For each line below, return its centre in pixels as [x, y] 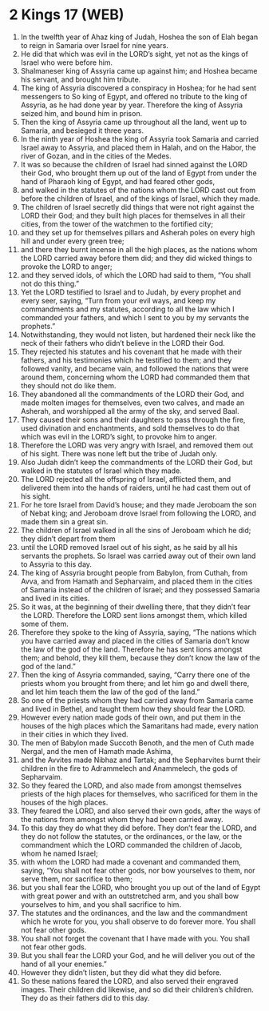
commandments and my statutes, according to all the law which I [127, 309]
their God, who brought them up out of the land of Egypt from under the [139, 173]
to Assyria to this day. [56, 564]
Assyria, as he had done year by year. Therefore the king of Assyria [131, 105]
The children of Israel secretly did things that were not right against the [137, 207]
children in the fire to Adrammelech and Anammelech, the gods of [129, 768]
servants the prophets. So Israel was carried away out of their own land [138, 556]
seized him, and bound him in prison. [81, 113]
